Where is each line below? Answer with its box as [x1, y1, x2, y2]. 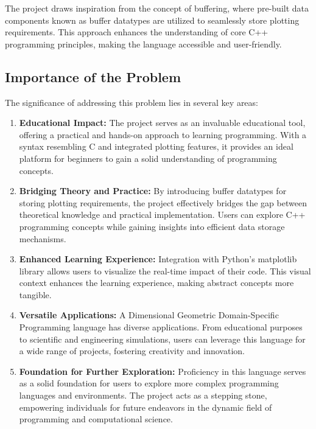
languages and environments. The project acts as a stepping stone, [19, 389, 267, 402]
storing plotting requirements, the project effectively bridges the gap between [19, 196, 307, 209]
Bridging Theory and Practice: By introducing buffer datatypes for [19, 184, 287, 197]
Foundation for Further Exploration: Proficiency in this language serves [19, 364, 306, 377]
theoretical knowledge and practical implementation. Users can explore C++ [19, 208, 306, 221]
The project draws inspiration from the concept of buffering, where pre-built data [5, 2, 309, 14]
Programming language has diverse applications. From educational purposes [19, 321, 303, 333]
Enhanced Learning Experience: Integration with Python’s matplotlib [19, 253, 297, 265]
